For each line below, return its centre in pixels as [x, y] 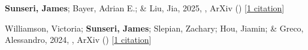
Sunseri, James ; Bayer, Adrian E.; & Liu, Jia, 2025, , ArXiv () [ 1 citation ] [145, 8]
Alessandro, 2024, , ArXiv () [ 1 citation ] [78, 40]
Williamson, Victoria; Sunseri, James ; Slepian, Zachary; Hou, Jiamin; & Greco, [154, 28]
